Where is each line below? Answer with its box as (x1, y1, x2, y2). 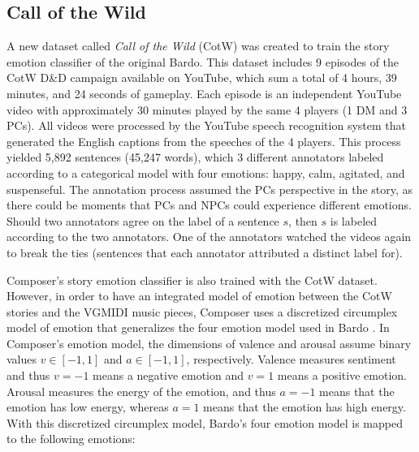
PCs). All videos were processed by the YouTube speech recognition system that (6, 117, 406, 134)
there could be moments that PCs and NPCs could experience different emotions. (6, 196, 412, 213)
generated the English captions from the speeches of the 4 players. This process (6, 132, 401, 149)
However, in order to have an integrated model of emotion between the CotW (6, 287, 392, 304)
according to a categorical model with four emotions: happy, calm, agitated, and (6, 164, 405, 181)
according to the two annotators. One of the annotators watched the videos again (6, 228, 412, 245)
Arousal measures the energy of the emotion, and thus (6, 382, 276, 399)
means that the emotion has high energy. (203, 398, 406, 415)
